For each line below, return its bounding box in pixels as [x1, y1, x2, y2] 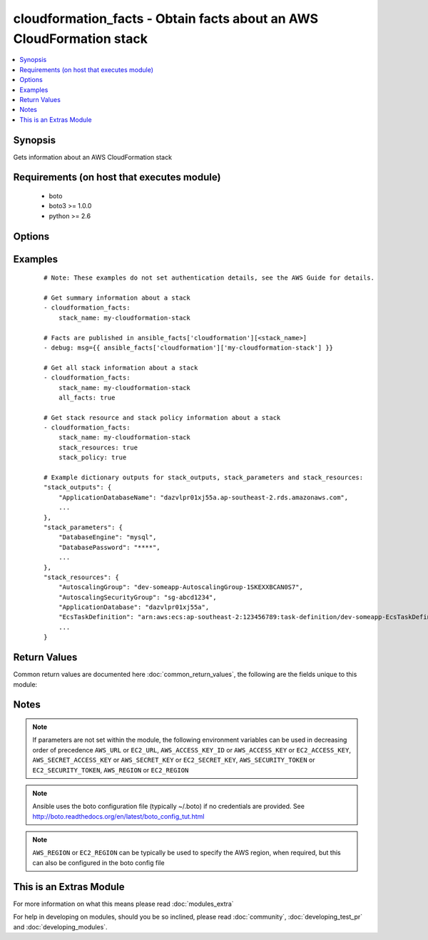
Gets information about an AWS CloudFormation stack [13, 153, 173, 161]
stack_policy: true [58, 454, 127, 461]
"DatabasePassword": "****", [58, 543, 160, 551]
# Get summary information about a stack [44, 293, 190, 302]
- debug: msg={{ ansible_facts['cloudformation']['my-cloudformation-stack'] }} [44, 343, 334, 352]
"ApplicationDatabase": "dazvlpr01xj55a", [58, 603, 210, 611]
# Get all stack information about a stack [44, 364, 198, 372]
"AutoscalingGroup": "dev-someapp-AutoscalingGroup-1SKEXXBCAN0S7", [58, 583, 303, 591]
